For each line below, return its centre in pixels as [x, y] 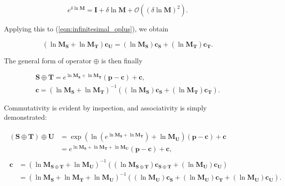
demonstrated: [26, 117]
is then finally [122, 60]
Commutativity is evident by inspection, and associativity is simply [105, 107]
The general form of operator [48, 60]
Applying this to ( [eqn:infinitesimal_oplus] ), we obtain [86, 28]
